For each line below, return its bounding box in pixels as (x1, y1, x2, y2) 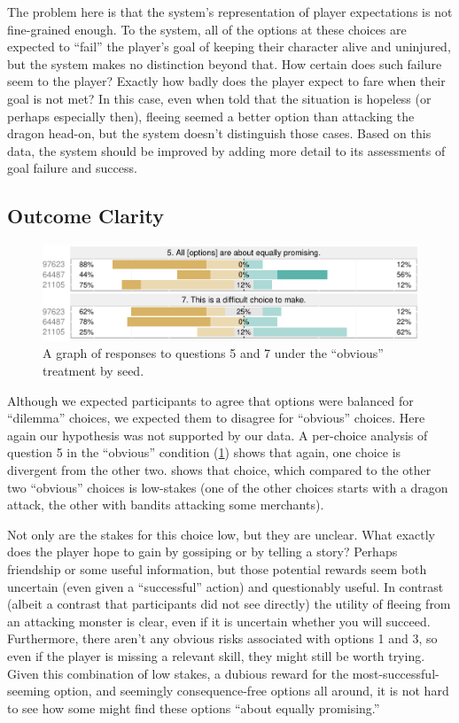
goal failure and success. (7, 159, 137, 177)
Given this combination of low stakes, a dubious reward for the (7, 664, 349, 682)
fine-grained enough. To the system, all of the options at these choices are (7, 19, 407, 38)
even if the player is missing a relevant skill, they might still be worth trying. (7, 646, 425, 665)
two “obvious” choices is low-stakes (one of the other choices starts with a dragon (7, 478, 448, 496)
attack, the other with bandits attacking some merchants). (7, 495, 324, 514)
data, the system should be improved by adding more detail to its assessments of (7, 141, 446, 159)
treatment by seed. (43, 361, 144, 380)
